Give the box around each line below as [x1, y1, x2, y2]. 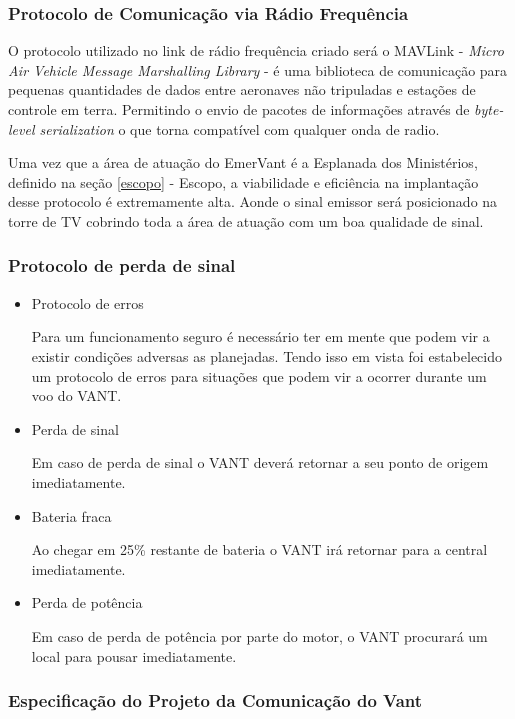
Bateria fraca [31, 505, 112, 526]
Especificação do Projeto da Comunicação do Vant [8, 688, 423, 713]
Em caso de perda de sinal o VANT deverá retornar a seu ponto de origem [31, 452, 489, 473]
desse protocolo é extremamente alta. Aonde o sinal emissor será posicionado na [8, 191, 498, 212]
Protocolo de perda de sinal [8, 253, 236, 278]
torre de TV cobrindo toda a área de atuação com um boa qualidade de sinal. [8, 210, 484, 231]
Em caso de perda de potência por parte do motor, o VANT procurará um [31, 625, 488, 646]
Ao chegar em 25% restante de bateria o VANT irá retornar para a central [31, 539, 488, 560]
